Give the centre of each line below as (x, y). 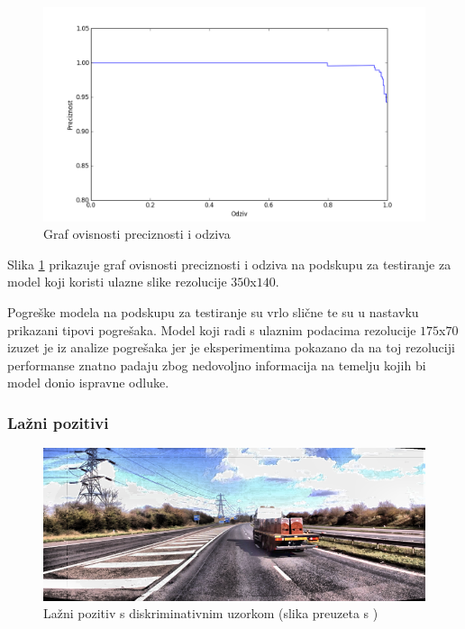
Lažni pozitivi (58, 422)
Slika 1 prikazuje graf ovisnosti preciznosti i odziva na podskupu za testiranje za (229, 264)
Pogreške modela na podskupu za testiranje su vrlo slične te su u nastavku (213, 312)
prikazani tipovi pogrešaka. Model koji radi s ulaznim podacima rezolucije (212, 329)
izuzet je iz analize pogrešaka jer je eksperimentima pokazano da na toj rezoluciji (231, 347)
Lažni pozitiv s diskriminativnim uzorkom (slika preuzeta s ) (211, 613)
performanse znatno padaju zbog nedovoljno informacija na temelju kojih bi (217, 365)
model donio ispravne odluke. (88, 383)
